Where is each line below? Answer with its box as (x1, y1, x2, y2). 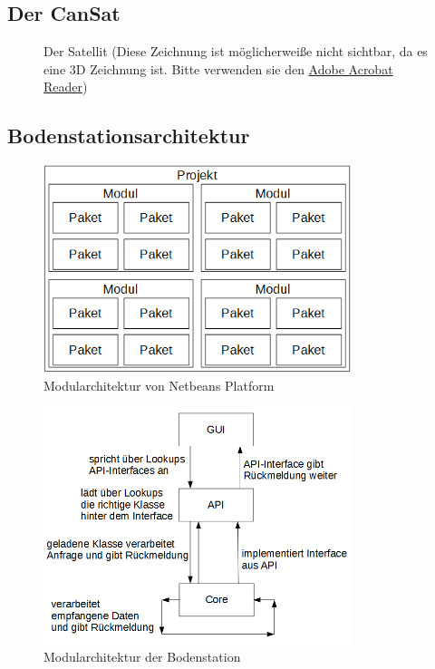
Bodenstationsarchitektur (7, 121, 250, 150)
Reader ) (43, 77, 88, 96)
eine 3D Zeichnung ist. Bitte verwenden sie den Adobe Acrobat (43, 59, 393, 78)
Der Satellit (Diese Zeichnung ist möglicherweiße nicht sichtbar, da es (43, 42, 428, 61)
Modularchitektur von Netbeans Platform (43, 375, 275, 394)
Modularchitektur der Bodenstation (43, 647, 241, 666)
